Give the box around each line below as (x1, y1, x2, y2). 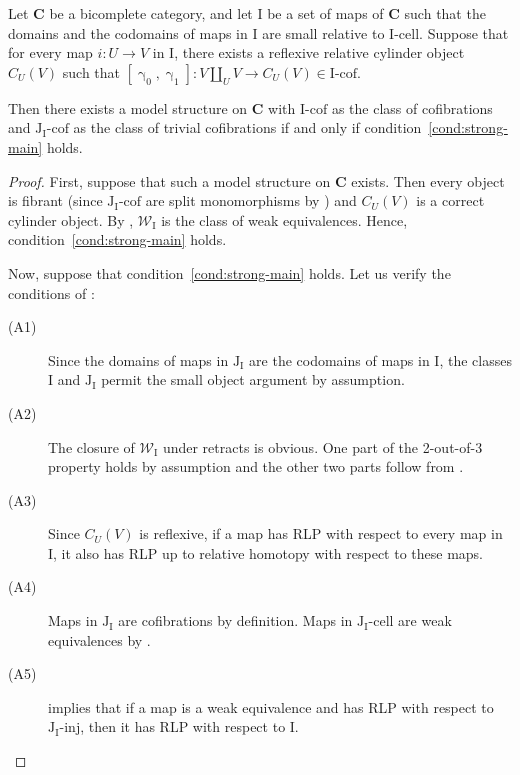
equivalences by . (48, 629, 151, 650)
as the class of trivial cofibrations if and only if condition (73, 117, 422, 138)
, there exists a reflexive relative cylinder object (174, 42, 465, 63)
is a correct (416, 190, 485, 211)
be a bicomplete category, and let (49, 3, 253, 23)
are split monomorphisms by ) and (145, 190, 357, 211)
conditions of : (8, 282, 95, 303)
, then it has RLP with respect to (80, 716, 286, 737)
